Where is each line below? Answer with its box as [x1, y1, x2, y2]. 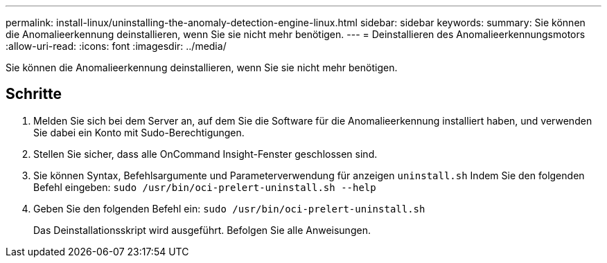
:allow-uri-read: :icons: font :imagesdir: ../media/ [6, 40, 227, 52]
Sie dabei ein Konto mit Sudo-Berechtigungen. [33, 126, 245, 138]
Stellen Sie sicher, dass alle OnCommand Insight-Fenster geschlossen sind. [33, 147, 378, 160]
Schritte [6, 85, 62, 103]
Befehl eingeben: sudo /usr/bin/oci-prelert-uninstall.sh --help [33, 181, 376, 193]
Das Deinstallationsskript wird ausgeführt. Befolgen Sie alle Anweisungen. [33, 224, 371, 236]
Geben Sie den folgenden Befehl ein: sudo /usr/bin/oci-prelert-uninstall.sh [33, 202, 425, 215]
